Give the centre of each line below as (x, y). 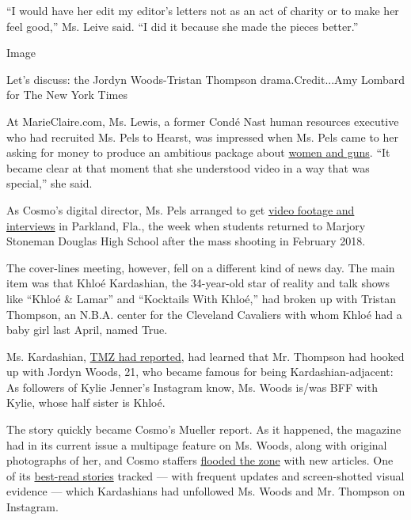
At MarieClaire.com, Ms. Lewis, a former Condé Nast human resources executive (203, 121)
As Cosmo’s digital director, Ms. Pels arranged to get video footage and (181, 209)
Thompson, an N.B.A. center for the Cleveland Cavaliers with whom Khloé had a (204, 314)
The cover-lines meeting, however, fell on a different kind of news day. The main (201, 267)
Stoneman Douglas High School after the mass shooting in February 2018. (186, 241)
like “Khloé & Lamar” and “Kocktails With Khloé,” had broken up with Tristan (202, 298)
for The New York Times (67, 95)
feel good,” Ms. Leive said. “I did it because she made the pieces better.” (183, 26)
